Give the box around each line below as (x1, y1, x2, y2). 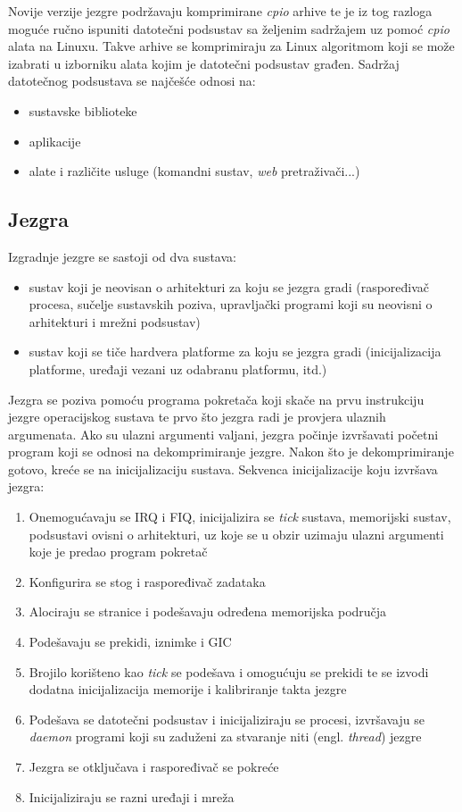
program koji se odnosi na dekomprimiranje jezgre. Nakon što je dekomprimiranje (8, 442, 454, 461)
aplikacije (29, 131, 81, 150)
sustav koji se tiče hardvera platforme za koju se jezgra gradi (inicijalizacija (29, 342, 441, 361)
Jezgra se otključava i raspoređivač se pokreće (29, 758, 279, 776)
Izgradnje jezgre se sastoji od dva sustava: (8, 247, 236, 265)
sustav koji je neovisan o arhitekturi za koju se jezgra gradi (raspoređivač (29, 277, 430, 296)
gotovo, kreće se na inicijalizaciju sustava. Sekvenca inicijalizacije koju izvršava (8, 459, 438, 478)
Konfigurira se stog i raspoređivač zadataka (29, 572, 266, 590)
